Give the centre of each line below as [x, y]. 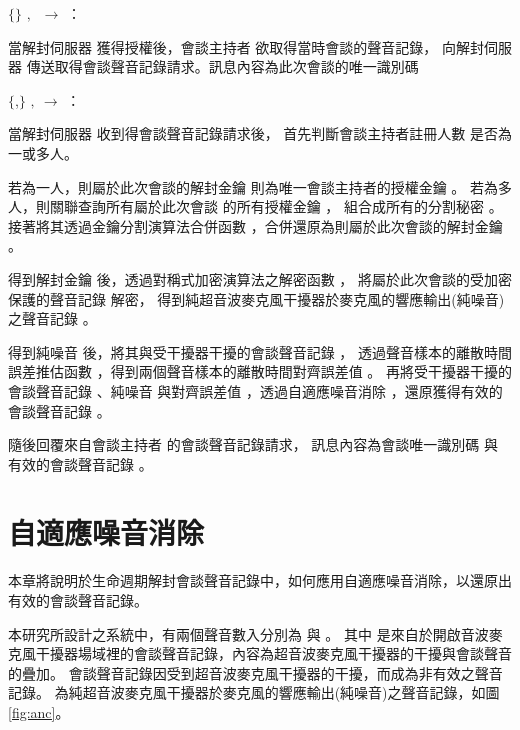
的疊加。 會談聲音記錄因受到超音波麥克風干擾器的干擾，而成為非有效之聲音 [255, 672]
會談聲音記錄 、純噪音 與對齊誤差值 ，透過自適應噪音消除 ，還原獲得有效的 [255, 390]
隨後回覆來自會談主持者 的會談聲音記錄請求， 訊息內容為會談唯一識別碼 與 [253, 444]
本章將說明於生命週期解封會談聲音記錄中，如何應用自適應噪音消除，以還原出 [260, 580]
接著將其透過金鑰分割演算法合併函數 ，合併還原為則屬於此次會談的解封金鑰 [255, 225]
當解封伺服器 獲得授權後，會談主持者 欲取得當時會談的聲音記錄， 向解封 [246, 46]
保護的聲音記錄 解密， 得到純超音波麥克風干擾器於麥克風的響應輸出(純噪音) [256, 298]
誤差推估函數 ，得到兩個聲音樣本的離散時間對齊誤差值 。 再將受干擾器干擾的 [260, 371]
